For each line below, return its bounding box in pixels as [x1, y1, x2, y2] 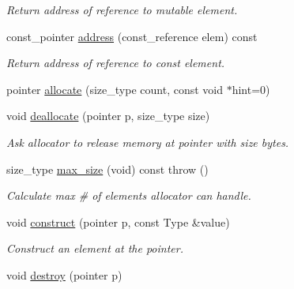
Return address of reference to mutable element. [6, 2, 238, 17]
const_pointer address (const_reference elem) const [6, 28, 258, 44]
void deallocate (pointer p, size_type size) [6, 107, 210, 124]
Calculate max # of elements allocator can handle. [6, 187, 251, 204]
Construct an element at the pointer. [6, 240, 183, 257]
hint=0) [232, 81, 270, 97]
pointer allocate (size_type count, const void [6, 81, 223, 97]
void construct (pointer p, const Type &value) [6, 213, 230, 230]
